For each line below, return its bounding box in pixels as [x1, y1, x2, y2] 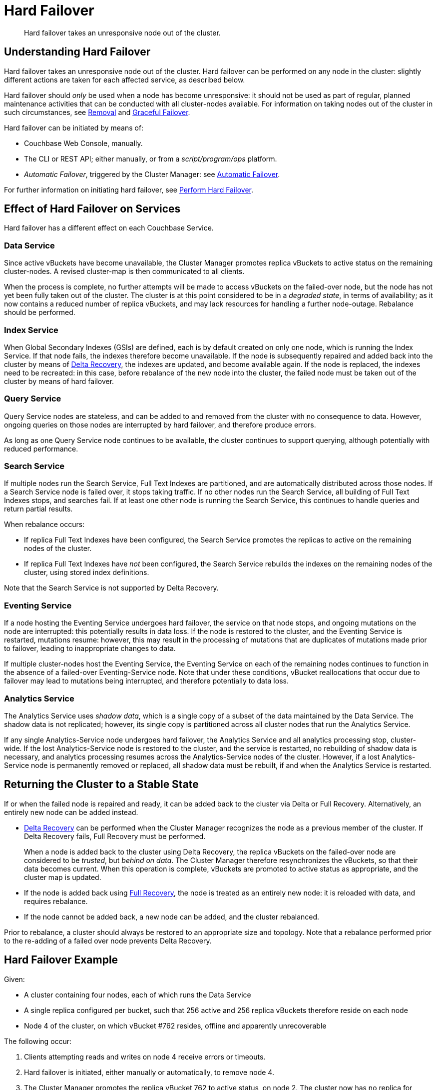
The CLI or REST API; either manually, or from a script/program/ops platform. [24, 154, 277, 163]
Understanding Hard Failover [4, 45, 151, 58]
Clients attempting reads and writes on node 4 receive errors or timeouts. [24, 1052, 266, 1061]
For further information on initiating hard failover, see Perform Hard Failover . [4, 185, 254, 194]
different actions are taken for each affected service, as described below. [4, 75, 245, 84]
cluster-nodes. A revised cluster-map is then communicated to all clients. [4, 267, 245, 276]
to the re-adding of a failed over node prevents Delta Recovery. [4, 936, 212, 945]
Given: [4, 974, 25, 983]
